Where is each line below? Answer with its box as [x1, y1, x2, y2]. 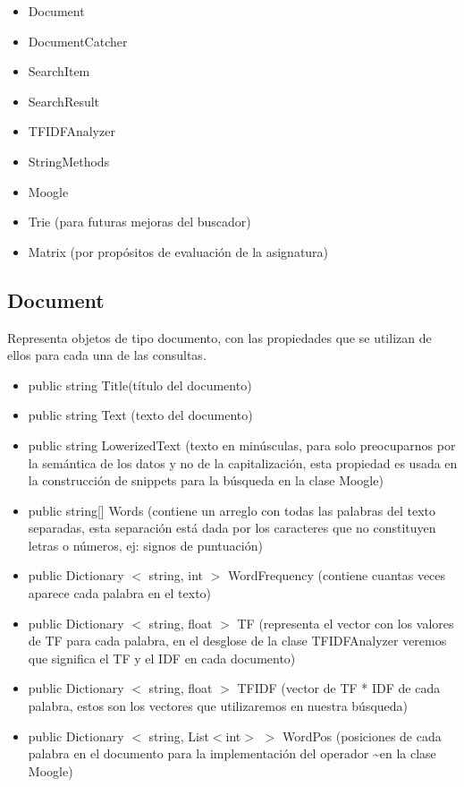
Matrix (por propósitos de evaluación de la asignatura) [28, 242, 329, 261]
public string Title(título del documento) [28, 375, 252, 394]
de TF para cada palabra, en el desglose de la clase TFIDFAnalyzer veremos [28, 631, 447, 650]
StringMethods [28, 151, 110, 170]
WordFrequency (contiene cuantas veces [227, 566, 446, 585]
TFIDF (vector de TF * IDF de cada [237, 679, 441, 697]
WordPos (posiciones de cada [282, 726, 442, 745]
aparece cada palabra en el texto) [28, 584, 212, 603]
